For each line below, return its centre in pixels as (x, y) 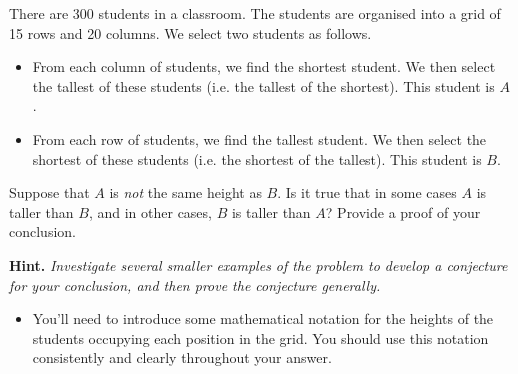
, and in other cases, (150, 211)
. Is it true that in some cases (367, 192)
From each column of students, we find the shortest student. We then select (264, 66)
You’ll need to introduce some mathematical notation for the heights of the (263, 318)
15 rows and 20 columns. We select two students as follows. (190, 32)
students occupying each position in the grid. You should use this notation (260, 337)
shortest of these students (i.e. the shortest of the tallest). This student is (257, 158)
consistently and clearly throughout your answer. (182, 357)
